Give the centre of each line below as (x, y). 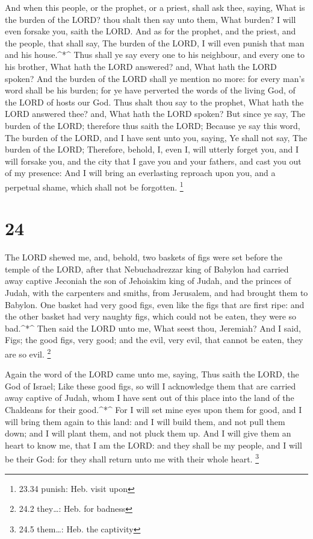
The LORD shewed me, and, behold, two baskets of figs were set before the (144, 257)
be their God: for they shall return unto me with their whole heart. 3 (132, 458)
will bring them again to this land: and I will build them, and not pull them (145, 421)
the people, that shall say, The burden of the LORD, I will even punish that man (155, 43)
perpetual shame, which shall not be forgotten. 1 (94, 186)
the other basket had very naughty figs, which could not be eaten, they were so (151, 316)
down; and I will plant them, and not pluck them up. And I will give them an (148, 433)
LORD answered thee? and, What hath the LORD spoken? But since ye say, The (155, 114)
